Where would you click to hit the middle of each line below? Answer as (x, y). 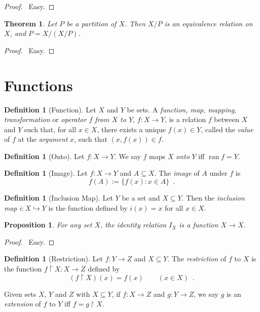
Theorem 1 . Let (31, 23)
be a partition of (91, 23)
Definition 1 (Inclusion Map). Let (59, 198)
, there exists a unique (131, 129)
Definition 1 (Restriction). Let (53, 259)
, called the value (227, 129)
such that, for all (50, 129)
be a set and (141, 198)
